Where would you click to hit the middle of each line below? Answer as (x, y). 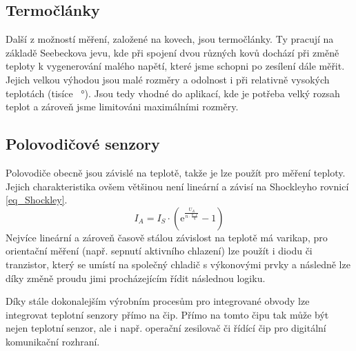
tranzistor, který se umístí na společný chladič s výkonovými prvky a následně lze (178, 264)
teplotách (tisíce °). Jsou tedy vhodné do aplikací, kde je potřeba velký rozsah (173, 93)
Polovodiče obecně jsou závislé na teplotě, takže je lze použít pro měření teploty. (176, 172)
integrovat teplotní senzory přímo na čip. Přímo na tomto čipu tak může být (167, 314)
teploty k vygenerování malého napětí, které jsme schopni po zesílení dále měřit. (175, 66)
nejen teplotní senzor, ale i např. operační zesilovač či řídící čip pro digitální (166, 328)
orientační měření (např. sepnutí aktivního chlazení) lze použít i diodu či (159, 251)
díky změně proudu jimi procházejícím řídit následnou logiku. (136, 278)
